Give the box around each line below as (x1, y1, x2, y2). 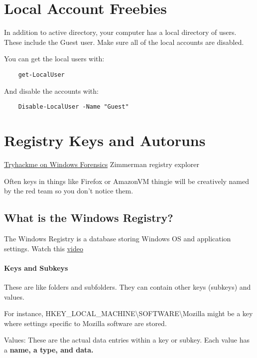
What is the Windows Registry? (4, 210, 173, 225)
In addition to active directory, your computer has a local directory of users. (4, 27, 237, 37)
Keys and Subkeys (4, 262, 68, 273)
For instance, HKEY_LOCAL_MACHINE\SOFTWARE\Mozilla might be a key (4, 308, 253, 319)
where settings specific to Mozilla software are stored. (4, 318, 167, 328)
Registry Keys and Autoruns (4, 130, 206, 150)
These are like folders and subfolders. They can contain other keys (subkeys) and (4, 281, 251, 292)
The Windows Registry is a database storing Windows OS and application (4, 233, 231, 243)
